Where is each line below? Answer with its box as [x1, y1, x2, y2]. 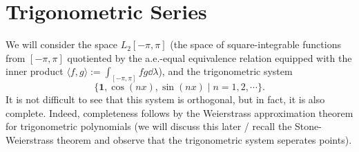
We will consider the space [6, 37, 117, 52]
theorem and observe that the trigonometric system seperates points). [57, 132, 352, 146]
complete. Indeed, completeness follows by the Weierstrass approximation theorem [6, 105, 353, 120]
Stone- [295, 119, 322, 133]
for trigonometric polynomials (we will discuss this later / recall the [6, 119, 292, 133]
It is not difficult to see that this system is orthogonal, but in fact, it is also [6, 92, 325, 107]
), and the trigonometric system [158, 64, 293, 78]
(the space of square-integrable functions [170, 37, 341, 52]
